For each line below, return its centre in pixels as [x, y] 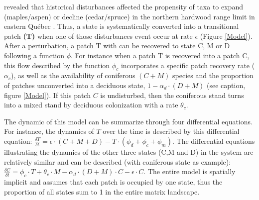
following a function [34, 55]
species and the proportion [213, 75]
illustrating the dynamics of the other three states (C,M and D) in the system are [129, 151]
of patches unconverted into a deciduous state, [75, 85]
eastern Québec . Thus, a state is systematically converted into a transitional [122, 26]
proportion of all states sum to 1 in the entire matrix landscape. [102, 191]
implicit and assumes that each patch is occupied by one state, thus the [113, 181]
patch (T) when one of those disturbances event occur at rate [98, 36]
